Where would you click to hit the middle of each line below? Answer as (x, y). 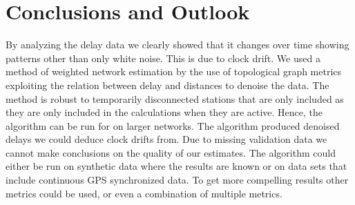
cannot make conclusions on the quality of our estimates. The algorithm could (171, 152)
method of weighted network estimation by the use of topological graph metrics (174, 71)
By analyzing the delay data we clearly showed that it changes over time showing (177, 45)
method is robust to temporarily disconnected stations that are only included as (175, 98)
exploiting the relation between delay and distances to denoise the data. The (167, 85)
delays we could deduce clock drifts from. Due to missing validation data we (166, 139)
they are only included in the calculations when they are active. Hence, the (164, 112)
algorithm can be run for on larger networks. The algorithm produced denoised (173, 125)
